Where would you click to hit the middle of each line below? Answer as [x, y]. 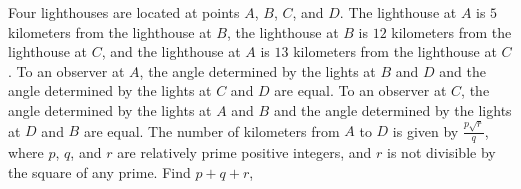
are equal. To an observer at [360, 90]
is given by [425, 130]
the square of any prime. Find [99, 171]
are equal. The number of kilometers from [211, 130]
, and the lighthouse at [171, 51]
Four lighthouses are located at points [124, 12]
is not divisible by [441, 152]
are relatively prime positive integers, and [244, 152]
